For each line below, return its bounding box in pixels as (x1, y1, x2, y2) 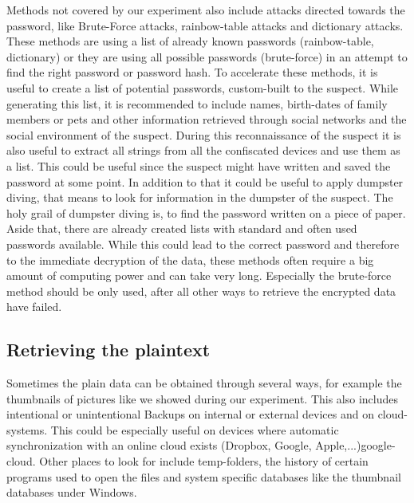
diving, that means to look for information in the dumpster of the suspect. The (6, 189, 393, 206)
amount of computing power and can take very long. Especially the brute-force (6, 267, 392, 284)
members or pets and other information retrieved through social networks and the (6, 111, 407, 128)
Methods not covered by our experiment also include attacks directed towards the (6, 2, 405, 18)
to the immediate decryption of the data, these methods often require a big (6, 251, 374, 268)
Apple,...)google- (315, 437, 396, 454)
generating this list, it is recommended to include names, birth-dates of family (6, 95, 388, 112)
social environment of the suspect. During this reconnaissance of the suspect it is (6, 126, 401, 143)
